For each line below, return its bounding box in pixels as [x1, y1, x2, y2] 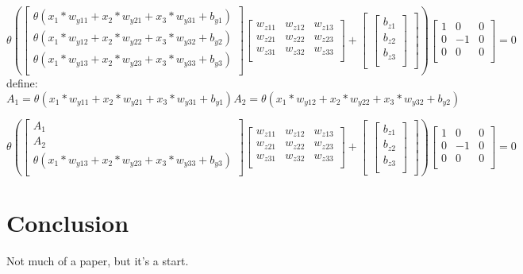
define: [6, 75, 38, 91]
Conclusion [6, 206, 129, 239]
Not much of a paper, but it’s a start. [6, 253, 189, 268]
